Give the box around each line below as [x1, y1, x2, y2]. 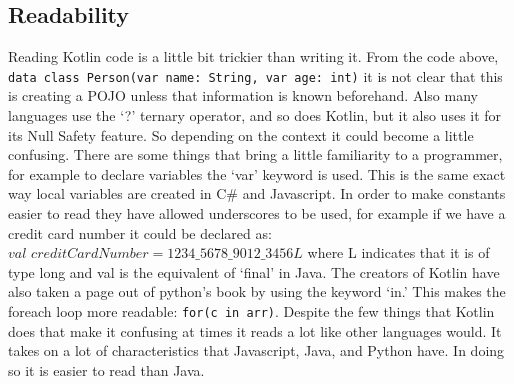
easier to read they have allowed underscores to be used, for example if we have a [8, 203, 506, 224]
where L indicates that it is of [307, 242, 490, 263]
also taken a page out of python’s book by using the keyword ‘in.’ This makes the [8, 281, 506, 302]
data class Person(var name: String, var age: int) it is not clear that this [8, 65, 503, 86]
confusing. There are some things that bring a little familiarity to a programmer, [8, 144, 503, 165]
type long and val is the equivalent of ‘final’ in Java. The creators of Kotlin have [8, 261, 500, 282]
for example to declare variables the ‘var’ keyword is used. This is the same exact [8, 163, 506, 184]
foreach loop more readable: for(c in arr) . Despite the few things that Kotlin [8, 300, 495, 321]
